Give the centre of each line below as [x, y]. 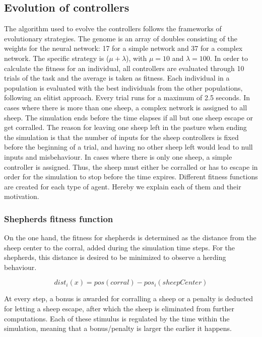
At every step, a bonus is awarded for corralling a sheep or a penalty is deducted [129, 298]
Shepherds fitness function [59, 218]
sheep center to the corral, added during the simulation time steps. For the [120, 247]
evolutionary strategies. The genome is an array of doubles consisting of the [121, 38]
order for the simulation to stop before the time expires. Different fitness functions [131, 177]
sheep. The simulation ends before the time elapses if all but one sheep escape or [129, 117]
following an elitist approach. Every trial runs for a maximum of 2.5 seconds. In [127, 97]
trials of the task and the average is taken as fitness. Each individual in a [117, 78]
